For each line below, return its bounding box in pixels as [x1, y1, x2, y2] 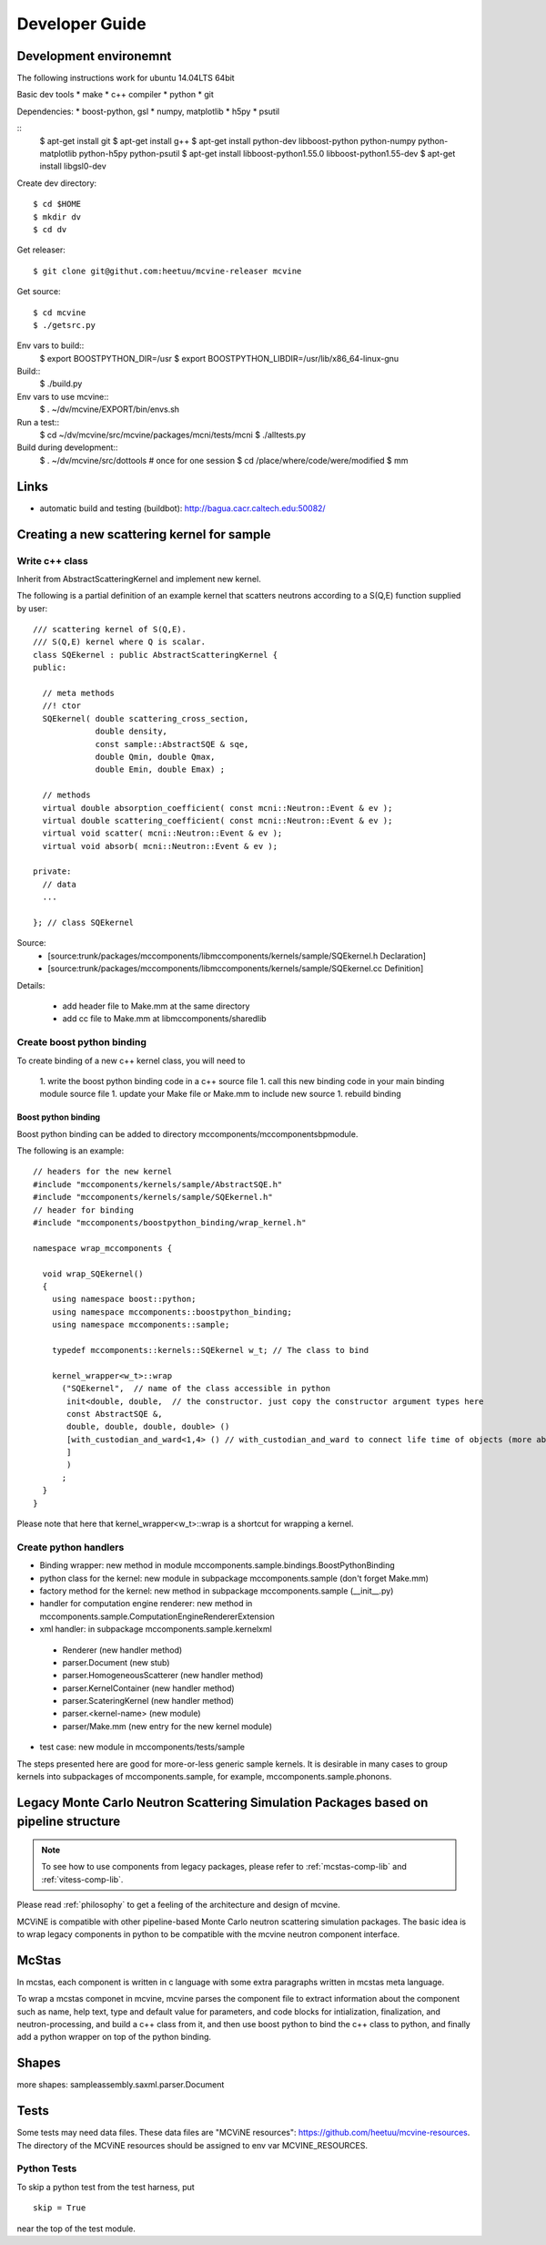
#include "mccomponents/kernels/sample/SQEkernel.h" [33, 1192, 273, 1203]
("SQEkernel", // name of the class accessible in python [61, 1383, 331, 1394]
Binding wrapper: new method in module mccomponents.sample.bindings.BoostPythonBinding [39, 1560, 395, 1571]
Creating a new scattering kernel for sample [16, 527, 272, 542]
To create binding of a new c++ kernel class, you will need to [16, 1055, 246, 1066]
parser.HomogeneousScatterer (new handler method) [62, 1670, 264, 1681]
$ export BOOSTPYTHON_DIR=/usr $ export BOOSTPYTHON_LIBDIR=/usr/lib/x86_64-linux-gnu [39, 353, 399, 364]
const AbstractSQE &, [66, 1409, 163, 1419]
